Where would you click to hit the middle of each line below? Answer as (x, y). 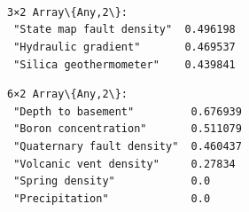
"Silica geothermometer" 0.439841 (124, 64)
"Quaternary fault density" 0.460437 (128, 146)
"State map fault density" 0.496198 (124, 30)
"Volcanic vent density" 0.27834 (124, 164)
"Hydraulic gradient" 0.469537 (124, 47)
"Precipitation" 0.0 (112, 198)
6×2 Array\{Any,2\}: (68, 94)
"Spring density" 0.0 (112, 181)
